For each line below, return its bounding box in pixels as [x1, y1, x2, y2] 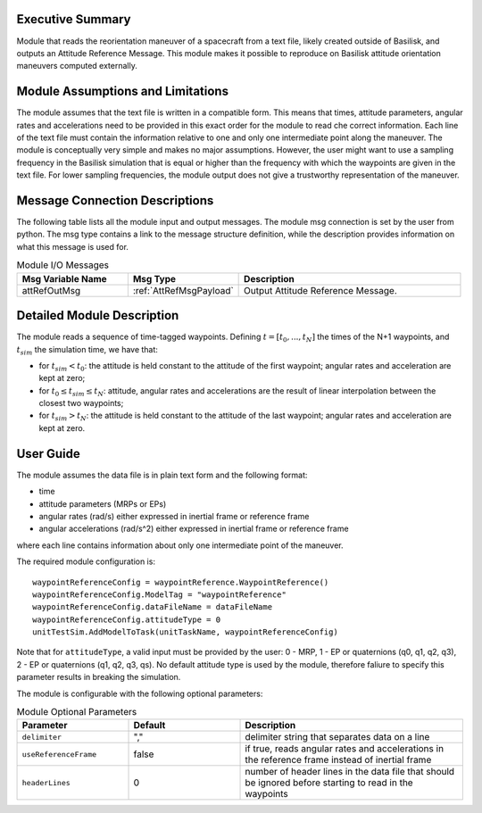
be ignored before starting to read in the [245, 776, 414, 789]
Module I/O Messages [16, 259, 110, 271]
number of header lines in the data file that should [245, 766, 455, 778]
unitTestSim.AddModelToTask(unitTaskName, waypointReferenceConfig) [32, 627, 338, 637]
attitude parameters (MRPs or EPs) [38, 498, 167, 509]
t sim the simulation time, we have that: [16, 344, 158, 357]
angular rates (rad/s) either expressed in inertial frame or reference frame [38, 510, 310, 521]
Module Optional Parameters [16, 706, 137, 718]
